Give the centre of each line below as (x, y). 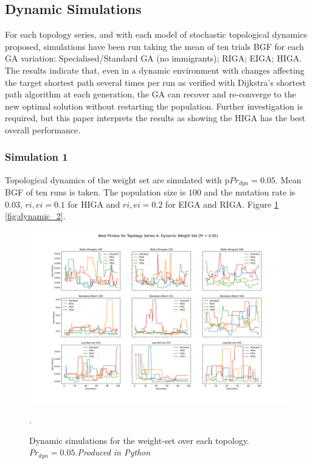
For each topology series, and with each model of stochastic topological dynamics (156, 34)
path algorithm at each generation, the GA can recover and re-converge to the (151, 94)
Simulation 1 (36, 157)
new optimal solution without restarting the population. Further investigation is (154, 106)
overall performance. (43, 129)
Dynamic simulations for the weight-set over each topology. (139, 440)
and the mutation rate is (250, 192)
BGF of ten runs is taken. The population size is (95, 192)
